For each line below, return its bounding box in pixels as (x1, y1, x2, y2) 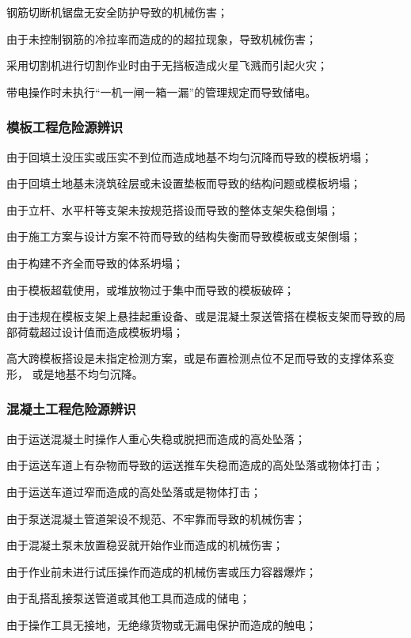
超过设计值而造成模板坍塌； (39, 323, 184, 340)
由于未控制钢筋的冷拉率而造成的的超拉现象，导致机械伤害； (6, 30, 317, 47)
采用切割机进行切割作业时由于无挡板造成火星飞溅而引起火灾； (6, 57, 328, 74)
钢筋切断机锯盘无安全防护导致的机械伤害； (6, 4, 228, 20)
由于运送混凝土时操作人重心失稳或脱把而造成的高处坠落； (6, 430, 306, 446)
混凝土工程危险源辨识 (6, 399, 136, 419)
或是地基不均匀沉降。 (32, 365, 143, 382)
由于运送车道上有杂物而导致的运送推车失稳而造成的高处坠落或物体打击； (6, 457, 383, 473)
